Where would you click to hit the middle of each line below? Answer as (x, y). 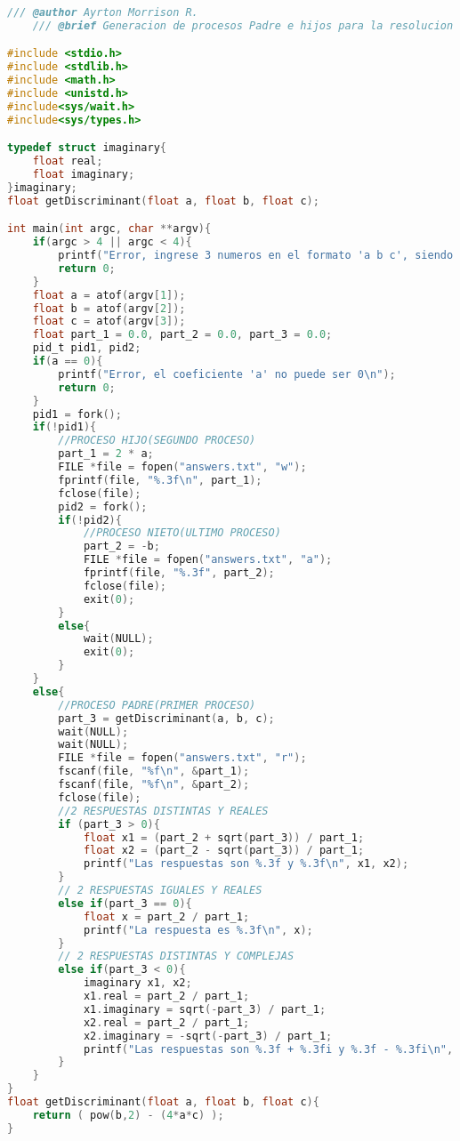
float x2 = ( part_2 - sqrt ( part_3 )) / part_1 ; (224, 851)
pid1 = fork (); (77, 414)
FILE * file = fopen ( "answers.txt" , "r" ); (182, 758)
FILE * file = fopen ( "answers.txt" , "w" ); (182, 467)
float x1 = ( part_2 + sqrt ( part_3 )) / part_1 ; (224, 837)
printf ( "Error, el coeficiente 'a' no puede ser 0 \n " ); (227, 374)
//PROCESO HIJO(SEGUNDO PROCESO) (157, 441)
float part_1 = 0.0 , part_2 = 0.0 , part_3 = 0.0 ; (182, 335)
